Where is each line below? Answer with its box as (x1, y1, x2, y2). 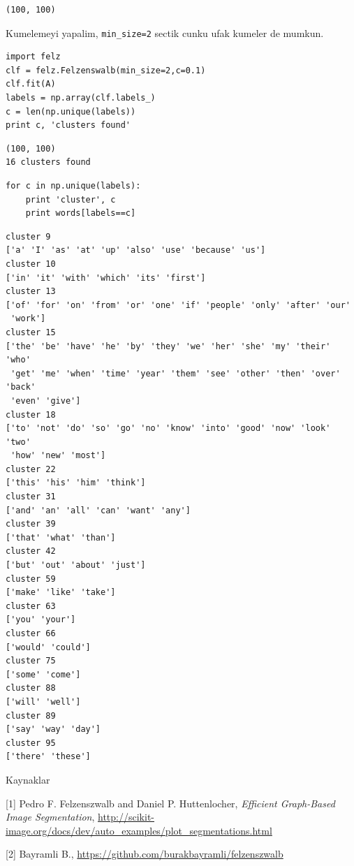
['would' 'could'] (6, 642, 91, 652)
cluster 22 (6, 464, 56, 474)
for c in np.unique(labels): (6, 181, 141, 191)
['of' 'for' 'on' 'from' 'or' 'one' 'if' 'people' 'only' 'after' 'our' (6, 300, 351, 310)
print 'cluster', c (25, 194, 116, 205)
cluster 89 (6, 710, 56, 721)
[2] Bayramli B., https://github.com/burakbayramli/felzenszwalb (6, 846, 283, 861)
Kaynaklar (6, 772, 50, 786)
